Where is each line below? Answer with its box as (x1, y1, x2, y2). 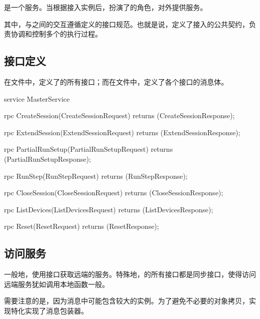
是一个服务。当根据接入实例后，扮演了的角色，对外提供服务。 (4, 2, 207, 12)
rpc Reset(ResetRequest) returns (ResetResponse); (4, 221, 159, 231)
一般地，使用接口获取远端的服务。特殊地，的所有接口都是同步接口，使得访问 (4, 269, 256, 279)
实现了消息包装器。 (24, 305, 88, 315)
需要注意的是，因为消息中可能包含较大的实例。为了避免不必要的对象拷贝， (4, 295, 249, 306)
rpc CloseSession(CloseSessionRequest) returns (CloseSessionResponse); (4, 187, 223, 198)
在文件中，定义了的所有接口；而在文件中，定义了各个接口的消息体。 (4, 76, 228, 87)
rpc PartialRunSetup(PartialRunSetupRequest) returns (4, 144, 173, 154)
